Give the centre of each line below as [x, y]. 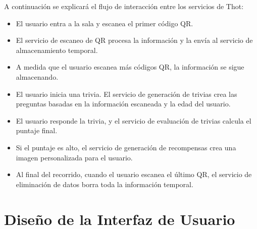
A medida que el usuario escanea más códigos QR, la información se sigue [130, 67]
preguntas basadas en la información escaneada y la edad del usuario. [123, 104]
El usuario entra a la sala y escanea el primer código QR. [105, 23]
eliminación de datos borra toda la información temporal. [105, 184]
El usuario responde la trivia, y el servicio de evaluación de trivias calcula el [134, 120]
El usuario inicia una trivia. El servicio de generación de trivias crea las [126, 94]
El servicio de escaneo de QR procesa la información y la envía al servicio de [134, 40]
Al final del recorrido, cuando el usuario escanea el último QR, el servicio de [134, 174]
